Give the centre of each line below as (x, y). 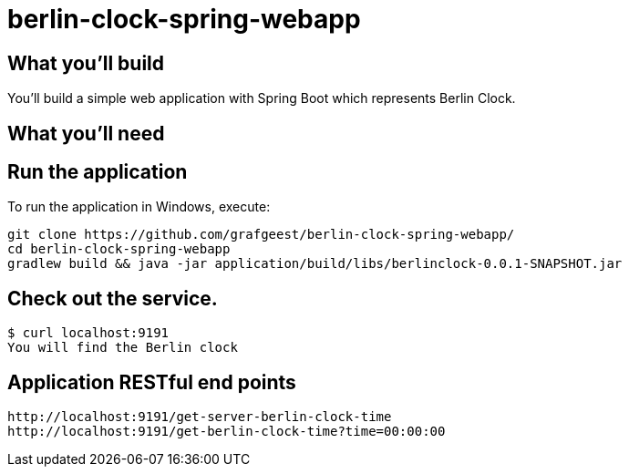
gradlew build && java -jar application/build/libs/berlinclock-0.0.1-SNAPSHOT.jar (315, 264)
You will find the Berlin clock (123, 348)
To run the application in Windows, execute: (139, 207)
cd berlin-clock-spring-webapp (119, 249)
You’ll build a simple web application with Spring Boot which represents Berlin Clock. (262, 98)
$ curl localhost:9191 (88, 333)
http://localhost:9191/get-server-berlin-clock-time (200, 417)
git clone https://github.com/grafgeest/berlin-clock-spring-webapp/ (261, 235)
